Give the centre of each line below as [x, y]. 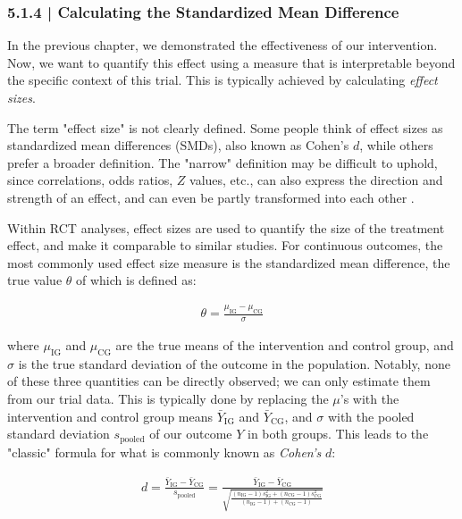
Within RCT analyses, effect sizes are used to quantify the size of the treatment [226, 227]
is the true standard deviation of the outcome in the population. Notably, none [234, 363]
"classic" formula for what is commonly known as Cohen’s [164, 452]
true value [35, 280]
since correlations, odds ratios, [90, 180]
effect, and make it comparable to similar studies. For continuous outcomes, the [225, 245]
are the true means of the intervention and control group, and [285, 345]
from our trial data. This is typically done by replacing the [168, 399]
